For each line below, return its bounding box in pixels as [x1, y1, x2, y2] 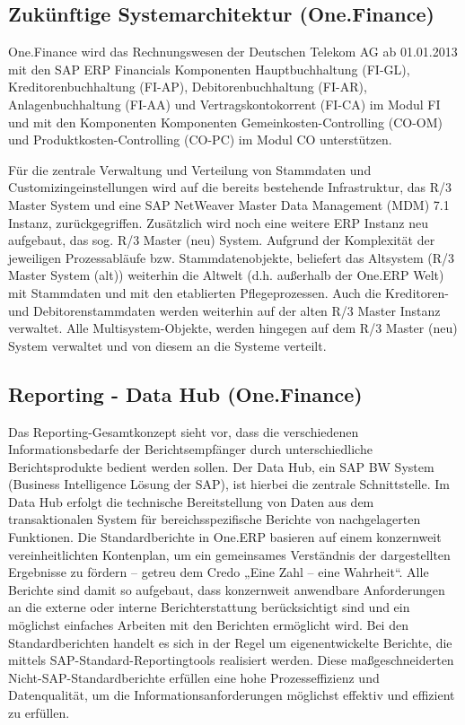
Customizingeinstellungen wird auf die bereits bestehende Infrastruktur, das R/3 [8, 178, 452, 197]
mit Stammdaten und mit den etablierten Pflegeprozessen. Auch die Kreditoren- [8, 283, 449, 301]
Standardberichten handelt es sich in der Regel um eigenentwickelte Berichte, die [8, 633, 452, 651]
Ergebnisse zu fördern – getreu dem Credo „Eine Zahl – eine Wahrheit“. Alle [8, 563, 429, 581]
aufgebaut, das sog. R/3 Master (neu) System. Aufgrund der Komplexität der [8, 231, 435, 249]
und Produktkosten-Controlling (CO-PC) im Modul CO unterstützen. [8, 130, 392, 149]
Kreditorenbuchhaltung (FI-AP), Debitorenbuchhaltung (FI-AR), [8, 77, 367, 96]
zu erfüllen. [8, 703, 70, 721]
